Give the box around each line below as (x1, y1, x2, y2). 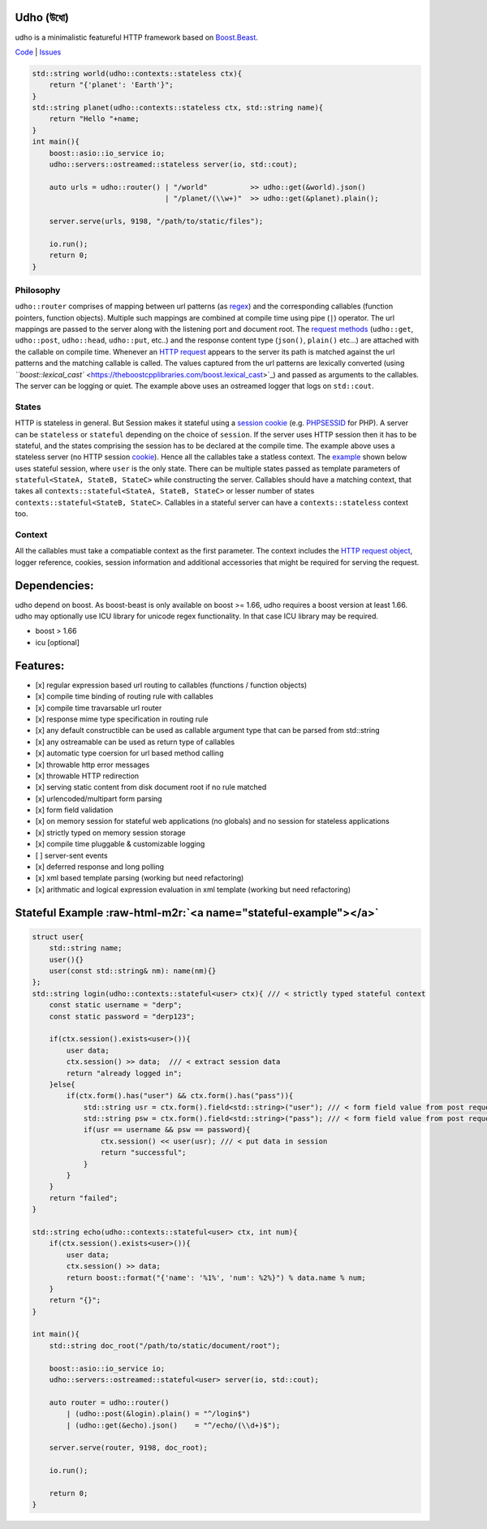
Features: (15, 658, 65, 673)
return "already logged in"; (66, 1068, 183, 1078)
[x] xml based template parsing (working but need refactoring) (35, 873, 244, 883)
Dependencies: (15, 579, 94, 592)
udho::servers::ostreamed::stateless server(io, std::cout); (49, 160, 298, 170)
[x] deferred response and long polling (35, 862, 165, 872)
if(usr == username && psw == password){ (83, 1125, 251, 1135)
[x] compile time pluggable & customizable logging (35, 839, 205, 849)
